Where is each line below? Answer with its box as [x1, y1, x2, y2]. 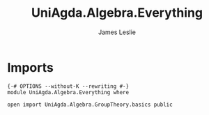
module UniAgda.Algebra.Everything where [7, 89, 130, 95]
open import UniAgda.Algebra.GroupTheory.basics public [7, 101, 173, 108]
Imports [7, 59, 54, 75]
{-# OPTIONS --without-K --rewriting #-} [7, 82, 130, 90]
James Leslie [98, 28, 137, 36]
